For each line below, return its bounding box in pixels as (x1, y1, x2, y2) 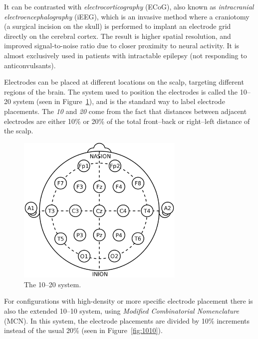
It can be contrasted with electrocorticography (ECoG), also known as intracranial (4, 1, 254, 11)
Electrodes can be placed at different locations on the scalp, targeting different (4, 77, 244, 87)
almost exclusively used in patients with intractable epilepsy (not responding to (4, 50, 247, 60)
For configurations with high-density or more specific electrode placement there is (4, 296, 253, 306)
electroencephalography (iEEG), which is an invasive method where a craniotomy (4, 11, 250, 21)
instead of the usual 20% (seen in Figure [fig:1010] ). (4, 325, 163, 336)
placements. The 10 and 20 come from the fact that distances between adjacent (4, 106, 247, 116)
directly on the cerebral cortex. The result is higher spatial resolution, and (4, 30, 231, 41)
